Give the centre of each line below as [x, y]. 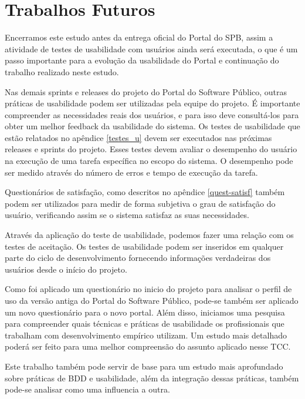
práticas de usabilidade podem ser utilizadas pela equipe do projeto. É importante [152, 103]
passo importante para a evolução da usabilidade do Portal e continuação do [142, 60]
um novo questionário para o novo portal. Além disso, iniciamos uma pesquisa [145, 312]
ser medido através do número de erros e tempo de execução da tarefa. [131, 172]
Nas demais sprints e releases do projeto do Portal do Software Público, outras [146, 91]
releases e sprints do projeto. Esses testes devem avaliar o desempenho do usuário [151, 149]
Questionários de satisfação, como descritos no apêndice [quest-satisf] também [145, 192]
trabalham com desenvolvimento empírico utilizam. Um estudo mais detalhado [146, 335]
